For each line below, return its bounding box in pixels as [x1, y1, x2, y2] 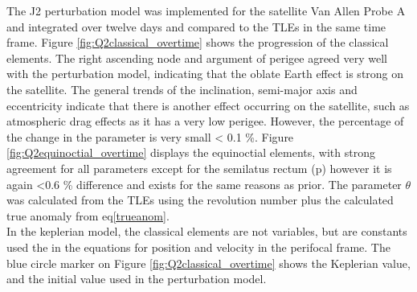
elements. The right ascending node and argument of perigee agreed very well [6, 49, 387, 66]
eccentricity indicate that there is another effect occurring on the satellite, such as [6, 97, 410, 113]
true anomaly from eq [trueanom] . [6, 207, 170, 224]
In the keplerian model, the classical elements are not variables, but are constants [6, 223, 407, 240]
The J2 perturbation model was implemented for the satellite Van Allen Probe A [6, 2, 406, 19]
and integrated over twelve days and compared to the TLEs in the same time [6, 18, 386, 35]
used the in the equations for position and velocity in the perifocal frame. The [6, 238, 390, 255]
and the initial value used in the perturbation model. [6, 270, 267, 287]
